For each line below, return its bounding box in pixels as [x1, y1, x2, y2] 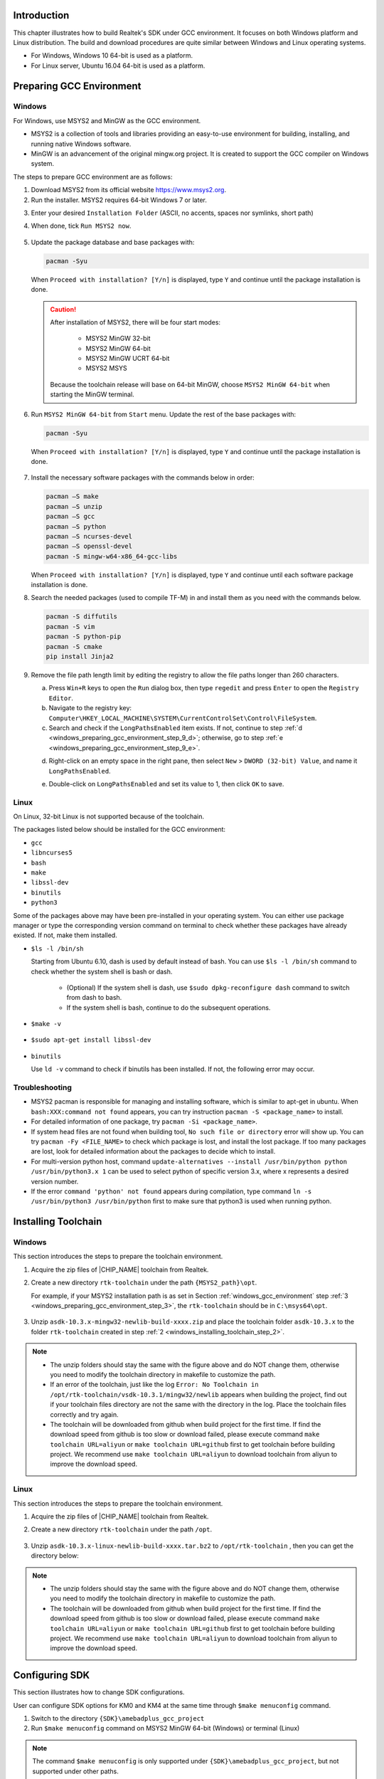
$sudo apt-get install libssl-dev [31, 1036, 151, 1044]
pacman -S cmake [46, 643, 103, 650]
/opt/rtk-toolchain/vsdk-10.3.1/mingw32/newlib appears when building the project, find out [50, 1390, 348, 1398]
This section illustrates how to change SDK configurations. [13, 1688, 185, 1696]
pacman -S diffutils [46, 613, 117, 621]
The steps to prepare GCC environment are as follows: [13, 172, 173, 181]
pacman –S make [46, 492, 99, 501]
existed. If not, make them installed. [13, 931, 117, 939]
